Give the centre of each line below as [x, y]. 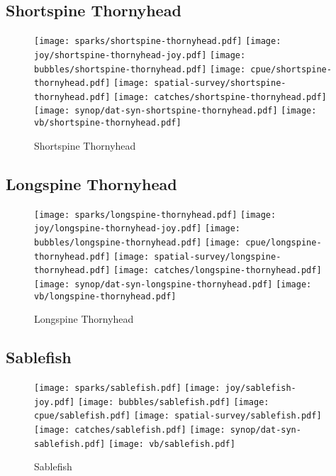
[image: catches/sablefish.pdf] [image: [130, 430]
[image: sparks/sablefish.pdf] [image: [127, 388]
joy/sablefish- [261, 388]
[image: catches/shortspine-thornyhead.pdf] [220, 97]
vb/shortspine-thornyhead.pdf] [108, 123]
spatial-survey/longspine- [218, 256]
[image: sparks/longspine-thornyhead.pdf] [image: [155, 215]
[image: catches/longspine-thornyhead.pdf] [218, 271]
